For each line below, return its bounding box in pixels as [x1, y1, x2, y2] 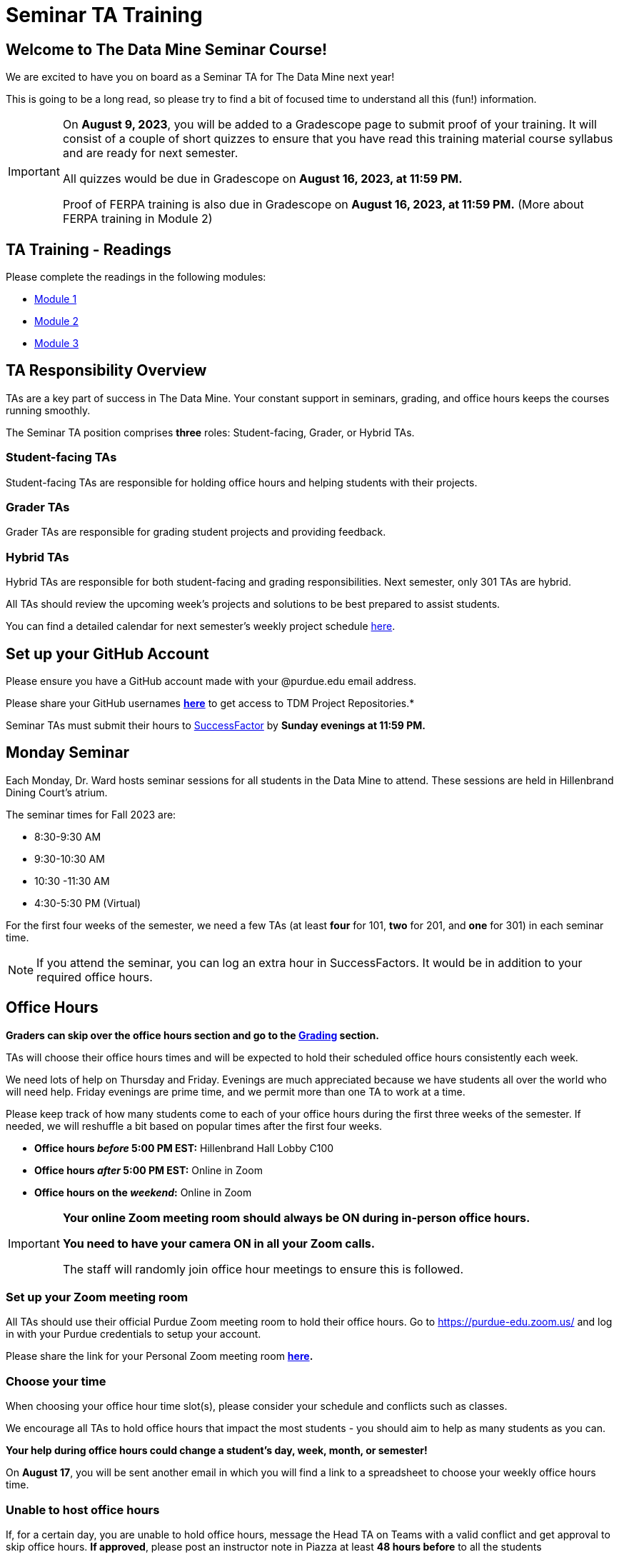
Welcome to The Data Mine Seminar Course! [6, 40, 328, 59]
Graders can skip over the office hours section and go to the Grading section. [6, 1028, 379, 1041]
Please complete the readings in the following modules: [6, 271, 266, 284]
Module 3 [34, 337, 79, 350]
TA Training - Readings [6, 240, 172, 259]
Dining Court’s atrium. [6, 786, 108, 798]
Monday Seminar [6, 744, 130, 762]
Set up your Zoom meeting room [6, 1290, 188, 1305]
